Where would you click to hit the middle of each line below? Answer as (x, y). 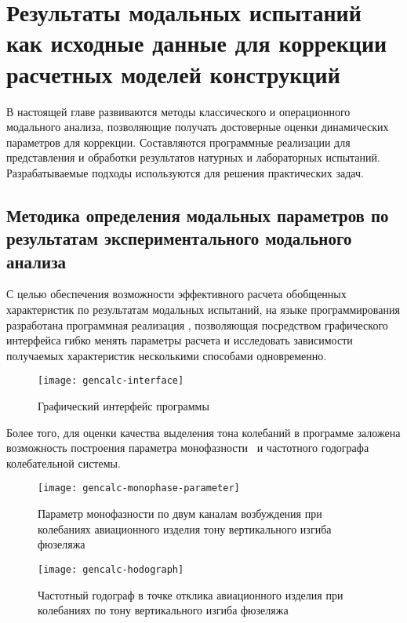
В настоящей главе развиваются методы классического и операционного (178, 111)
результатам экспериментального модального (179, 238)
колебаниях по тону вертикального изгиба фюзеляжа (163, 610)
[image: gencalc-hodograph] (111, 569)
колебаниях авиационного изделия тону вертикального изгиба (185, 528)
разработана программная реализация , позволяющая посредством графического (197, 324)
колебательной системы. (64, 463)
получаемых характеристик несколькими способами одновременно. (167, 355)
